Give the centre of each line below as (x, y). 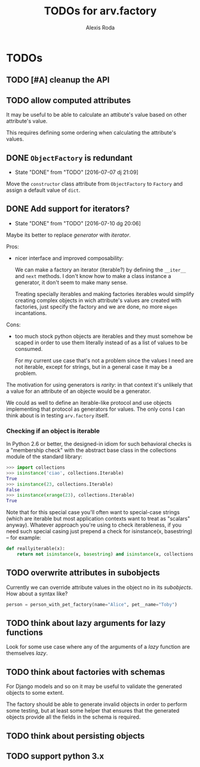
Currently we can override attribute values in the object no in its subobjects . (99, 587)
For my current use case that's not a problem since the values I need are (104, 360)
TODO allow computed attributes (69, 100)
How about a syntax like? (37, 594)
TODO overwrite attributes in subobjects (83, 573)
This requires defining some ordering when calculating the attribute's (91, 133)
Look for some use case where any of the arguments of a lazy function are (98, 647)
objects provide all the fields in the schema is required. (73, 717)
